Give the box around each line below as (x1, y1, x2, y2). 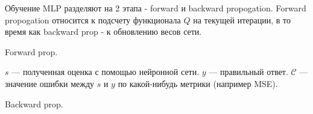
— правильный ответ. (209, 65, 288, 78)
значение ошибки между (5, 77, 95, 89)
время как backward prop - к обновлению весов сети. (5, 25, 202, 38)
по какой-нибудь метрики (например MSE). (118, 77, 278, 89)
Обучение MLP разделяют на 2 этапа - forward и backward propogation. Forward (5, 2, 306, 14)
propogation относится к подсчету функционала (5, 13, 181, 26)
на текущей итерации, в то (193, 13, 291, 26)
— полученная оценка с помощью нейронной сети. (11, 65, 200, 78)
